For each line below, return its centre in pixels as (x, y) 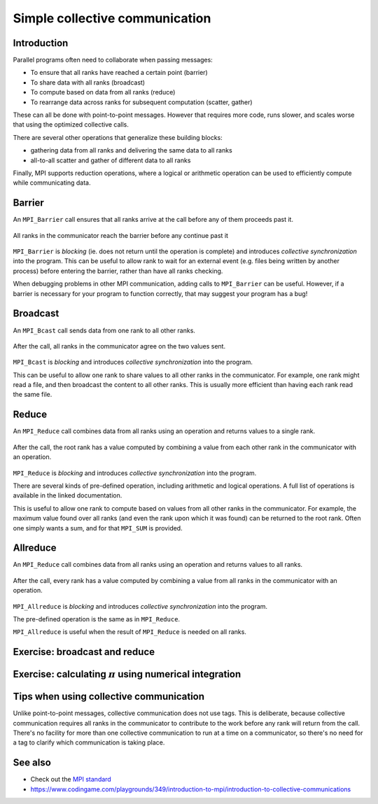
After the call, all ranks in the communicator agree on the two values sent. (119, 346)
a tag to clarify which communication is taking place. (89, 742)
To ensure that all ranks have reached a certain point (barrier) (119, 73)
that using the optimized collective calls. (71, 125)
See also (32, 763)
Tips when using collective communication (109, 697)
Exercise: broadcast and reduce (84, 652)
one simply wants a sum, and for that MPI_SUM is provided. (98, 528)
